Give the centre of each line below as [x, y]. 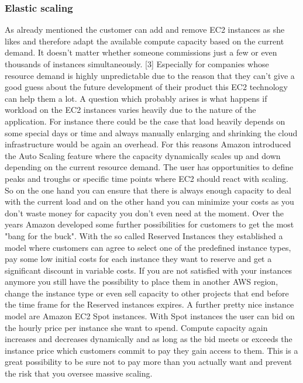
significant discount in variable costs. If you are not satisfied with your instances [149, 270]
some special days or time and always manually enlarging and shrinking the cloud [151, 132]
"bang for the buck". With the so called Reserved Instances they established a [144, 235]
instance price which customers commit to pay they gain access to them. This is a [151, 350]
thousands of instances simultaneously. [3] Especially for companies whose [137, 64]
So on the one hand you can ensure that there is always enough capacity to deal [148, 190]
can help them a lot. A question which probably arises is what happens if [136, 98]
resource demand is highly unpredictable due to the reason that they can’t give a [150, 75]
